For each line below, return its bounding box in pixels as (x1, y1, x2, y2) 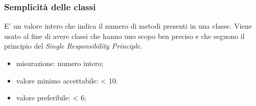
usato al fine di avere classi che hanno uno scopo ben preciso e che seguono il (4, 30, 245, 41)
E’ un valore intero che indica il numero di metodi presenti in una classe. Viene (4, 20, 252, 31)
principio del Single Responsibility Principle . (4, 40, 143, 51)
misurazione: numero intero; (16, 58, 104, 68)
